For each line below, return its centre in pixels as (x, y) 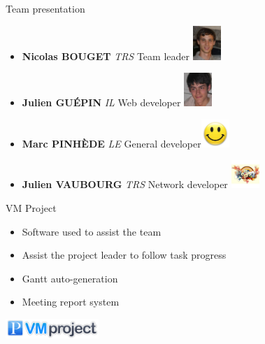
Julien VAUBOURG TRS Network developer (125, 184)
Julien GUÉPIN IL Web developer (101, 102)
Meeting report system (71, 302)
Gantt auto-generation (70, 278)
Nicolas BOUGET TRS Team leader (106, 56)
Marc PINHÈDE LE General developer (112, 143)
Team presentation (45, 8)
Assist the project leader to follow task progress (124, 255)
